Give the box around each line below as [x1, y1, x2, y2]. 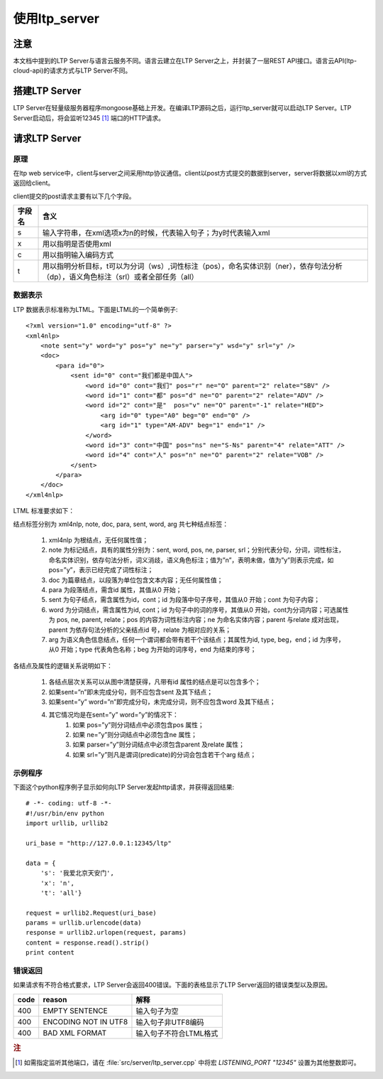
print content [26, 949, 74, 957]
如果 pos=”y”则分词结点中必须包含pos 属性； [72, 720, 205, 729]
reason [43, 994, 67, 1004]
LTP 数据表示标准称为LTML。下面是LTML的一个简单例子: [13, 305, 178, 313]
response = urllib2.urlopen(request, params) [26, 928, 187, 937]
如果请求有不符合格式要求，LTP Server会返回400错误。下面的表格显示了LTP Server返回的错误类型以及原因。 [13, 981, 331, 989]
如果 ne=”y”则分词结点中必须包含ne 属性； [72, 731, 198, 739]
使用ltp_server [13, 11, 99, 26]
